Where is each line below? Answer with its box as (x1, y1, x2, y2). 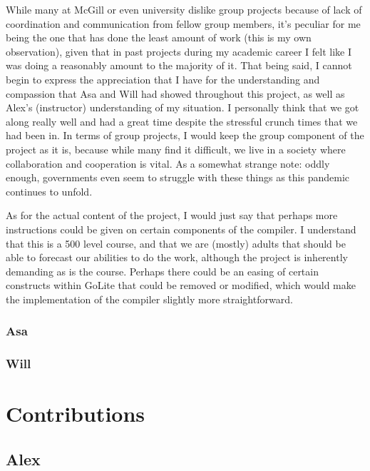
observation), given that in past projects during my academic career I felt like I (6, 44, 351, 59)
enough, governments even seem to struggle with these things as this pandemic (6, 170, 350, 185)
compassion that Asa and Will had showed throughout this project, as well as (6, 86, 345, 101)
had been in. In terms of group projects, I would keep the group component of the (6, 128, 364, 143)
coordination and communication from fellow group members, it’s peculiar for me (6, 16, 361, 31)
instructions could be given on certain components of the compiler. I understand (6, 221, 356, 236)
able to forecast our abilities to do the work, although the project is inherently (6, 250, 348, 265)
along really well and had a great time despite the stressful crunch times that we (6, 113, 358, 128)
